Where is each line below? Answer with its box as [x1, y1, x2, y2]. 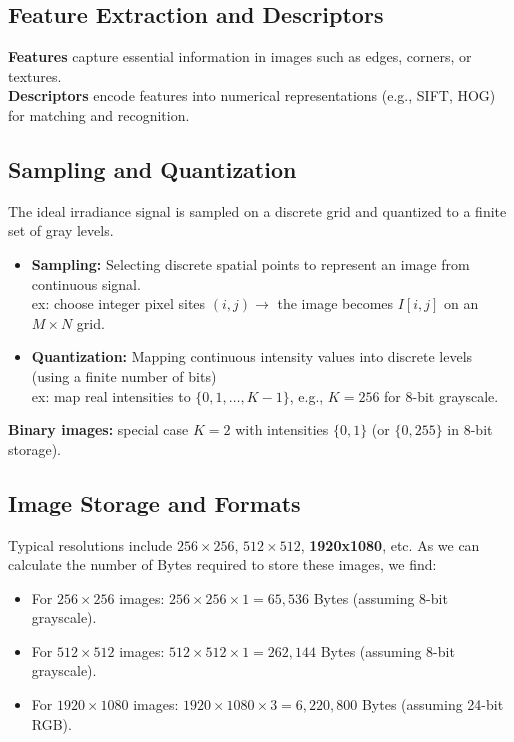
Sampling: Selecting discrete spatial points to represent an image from [31, 253, 470, 274]
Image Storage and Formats [8, 487, 301, 518]
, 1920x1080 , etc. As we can [300, 534, 480, 555]
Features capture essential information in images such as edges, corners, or [8, 46, 472, 67]
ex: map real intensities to [31, 385, 191, 406]
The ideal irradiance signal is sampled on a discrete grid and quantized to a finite [8, 200, 507, 221]
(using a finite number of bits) [31, 365, 217, 386]
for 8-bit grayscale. [384, 385, 499, 406]
